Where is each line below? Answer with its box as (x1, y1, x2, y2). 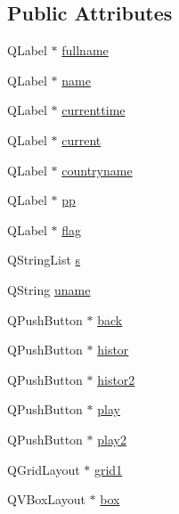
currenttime (61, 101, 126, 119)
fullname (61, 41, 109, 60)
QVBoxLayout (7, 490, 85, 509)
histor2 (97, 370, 135, 388)
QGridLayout (7, 460, 80, 478)
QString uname (7, 280, 91, 298)
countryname (61, 160, 133, 179)
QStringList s (7, 250, 81, 269)
